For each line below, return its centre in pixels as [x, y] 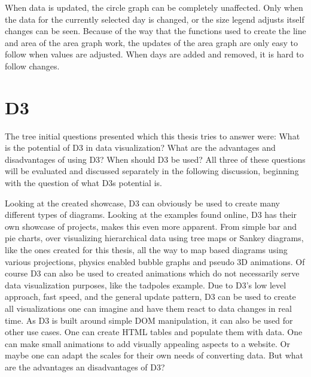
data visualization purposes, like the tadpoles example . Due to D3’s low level [146, 285]
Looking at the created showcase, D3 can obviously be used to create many [142, 203]
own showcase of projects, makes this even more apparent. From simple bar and [151, 226]
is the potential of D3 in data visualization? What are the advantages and [140, 148]
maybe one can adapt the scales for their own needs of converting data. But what [154, 355]
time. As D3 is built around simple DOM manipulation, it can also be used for [149, 320]
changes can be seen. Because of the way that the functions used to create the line [155, 31]
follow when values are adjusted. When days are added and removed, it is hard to [154, 54]
